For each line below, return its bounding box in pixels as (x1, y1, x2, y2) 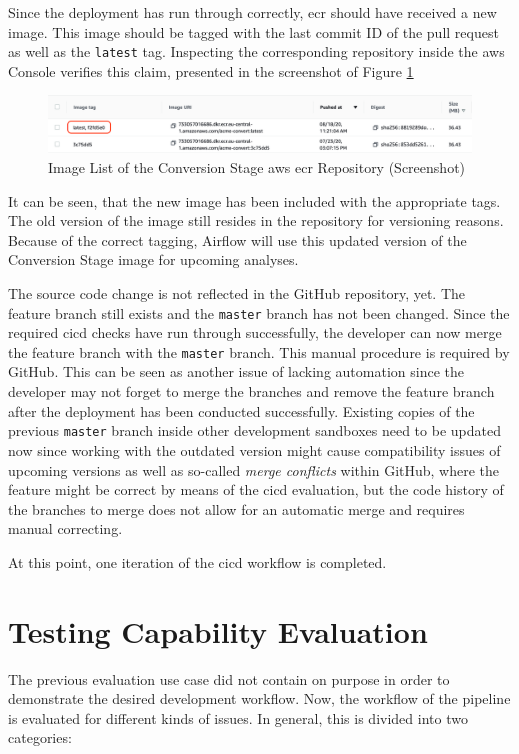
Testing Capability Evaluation (8, 610, 428, 651)
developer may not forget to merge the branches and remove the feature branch (8, 381, 495, 402)
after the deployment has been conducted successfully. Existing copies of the (8, 400, 475, 421)
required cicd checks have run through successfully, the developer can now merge (8, 322, 502, 343)
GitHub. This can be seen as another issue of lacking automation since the (8, 361, 464, 382)
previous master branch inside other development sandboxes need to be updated (8, 420, 501, 441)
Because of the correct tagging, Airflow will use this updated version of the (8, 229, 467, 250)
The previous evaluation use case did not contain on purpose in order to (8, 668, 450, 689)
